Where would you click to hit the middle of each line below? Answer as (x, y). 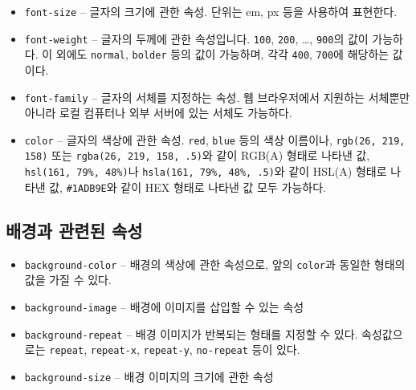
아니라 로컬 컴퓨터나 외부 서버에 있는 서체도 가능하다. (158, 113)
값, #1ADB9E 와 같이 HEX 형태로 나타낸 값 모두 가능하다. (188, 187)
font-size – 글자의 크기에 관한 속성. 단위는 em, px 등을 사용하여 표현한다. (211, 11)
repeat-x (114, 351)
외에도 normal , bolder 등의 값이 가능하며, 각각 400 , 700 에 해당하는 (222, 54)
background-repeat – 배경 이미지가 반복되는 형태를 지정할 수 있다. (191, 333)
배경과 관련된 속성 (74, 230)
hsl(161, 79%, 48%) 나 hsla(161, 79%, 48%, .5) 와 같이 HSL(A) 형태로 (206, 171)
